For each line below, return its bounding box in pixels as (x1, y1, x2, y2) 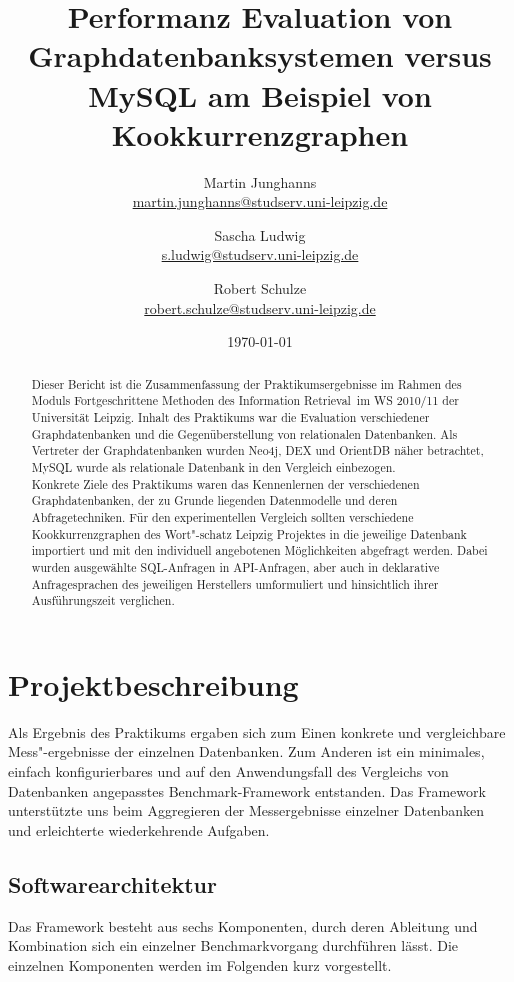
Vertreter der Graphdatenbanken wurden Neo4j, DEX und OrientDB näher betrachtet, (31, 442, 484, 459)
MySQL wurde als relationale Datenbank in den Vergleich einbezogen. (31, 458, 396, 475)
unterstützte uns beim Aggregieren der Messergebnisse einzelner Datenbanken (8, 800, 485, 821)
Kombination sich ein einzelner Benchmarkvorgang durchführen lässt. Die (8, 935, 459, 956)
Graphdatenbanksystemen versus (28, 35, 492, 76)
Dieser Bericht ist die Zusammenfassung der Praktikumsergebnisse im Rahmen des (31, 375, 462, 392)
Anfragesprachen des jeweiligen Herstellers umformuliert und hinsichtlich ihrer (31, 575, 439, 592)
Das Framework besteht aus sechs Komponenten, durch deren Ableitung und (8, 915, 478, 936)
